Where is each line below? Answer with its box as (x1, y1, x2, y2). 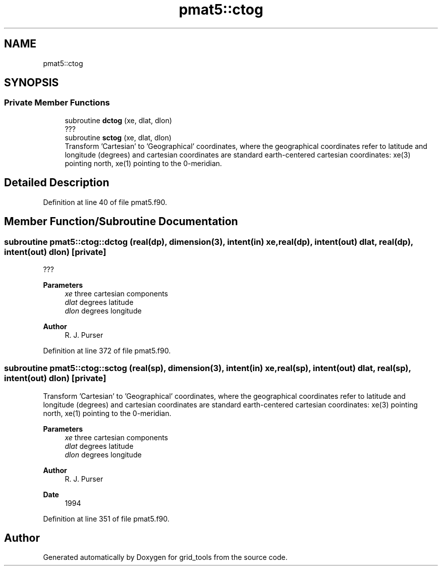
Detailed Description (4, 176, 109, 189)
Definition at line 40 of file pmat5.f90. (43, 197, 167, 206)
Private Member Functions (4, 97, 110, 108)
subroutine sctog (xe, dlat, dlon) (65, 133, 172, 142)
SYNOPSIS (4, 76, 59, 89)
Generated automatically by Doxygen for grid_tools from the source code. (43, 553, 288, 562)
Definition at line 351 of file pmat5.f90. (43, 514, 170, 523)
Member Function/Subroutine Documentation (4, 215, 238, 228)
